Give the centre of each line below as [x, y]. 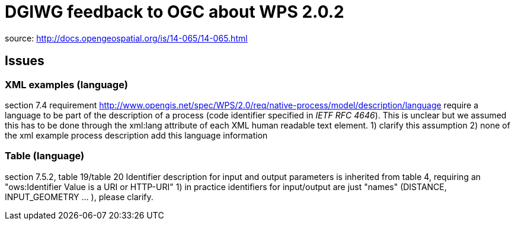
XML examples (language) [66, 84]
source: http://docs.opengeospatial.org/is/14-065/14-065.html [126, 38]
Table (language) [45, 156]
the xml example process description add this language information [136, 135]
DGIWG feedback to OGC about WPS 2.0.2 [175, 12]
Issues [25, 61]
